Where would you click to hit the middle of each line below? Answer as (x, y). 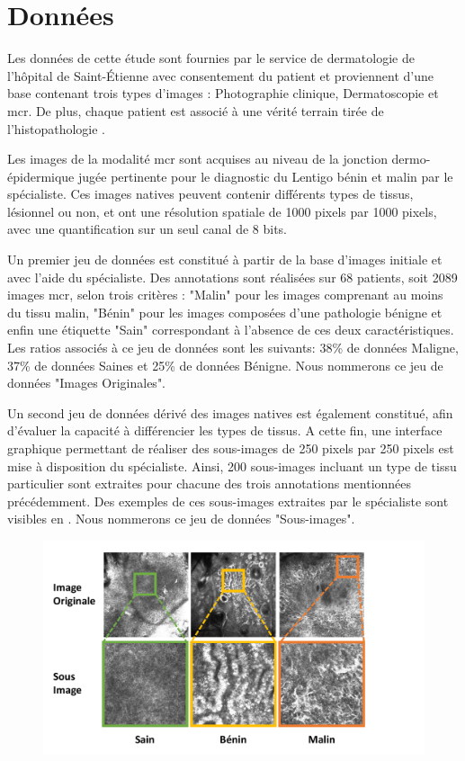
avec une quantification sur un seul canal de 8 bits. (147, 229)
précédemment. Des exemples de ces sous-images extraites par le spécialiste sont (228, 501)
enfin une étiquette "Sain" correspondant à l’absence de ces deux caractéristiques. (231, 330)
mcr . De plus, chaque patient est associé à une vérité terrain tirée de (196, 110)
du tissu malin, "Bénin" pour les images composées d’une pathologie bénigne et (225, 312)
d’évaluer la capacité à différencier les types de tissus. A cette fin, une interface (225, 430)
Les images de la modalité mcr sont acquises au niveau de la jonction (197, 159)
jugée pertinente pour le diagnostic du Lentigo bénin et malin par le (265, 176)
